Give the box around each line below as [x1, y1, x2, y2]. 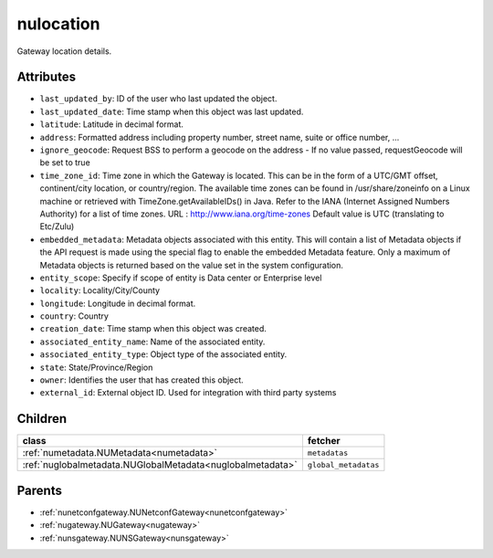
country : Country [39, 311, 110, 321]
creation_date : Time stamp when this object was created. [39, 323, 267, 334]
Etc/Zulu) [39, 221, 75, 232]
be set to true [39, 157, 90, 168]
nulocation [16, 14, 100, 34]
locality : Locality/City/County [39, 285, 160, 296]
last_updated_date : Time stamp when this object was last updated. [39, 106, 304, 117]
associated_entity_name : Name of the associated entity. [39, 336, 266, 347]
